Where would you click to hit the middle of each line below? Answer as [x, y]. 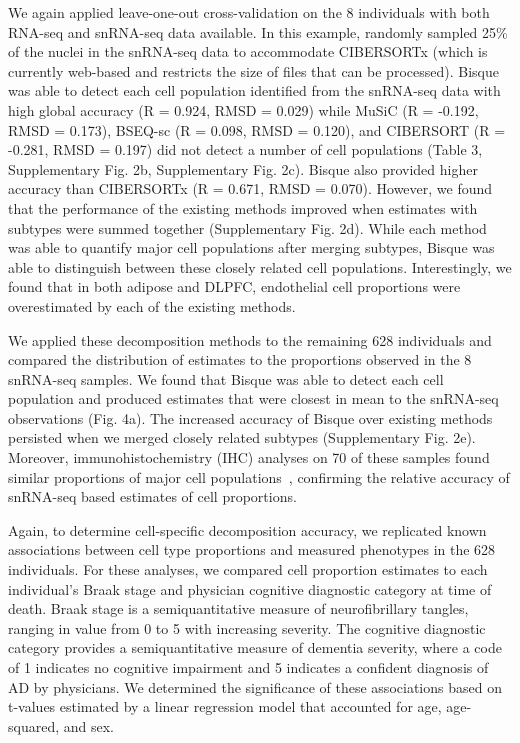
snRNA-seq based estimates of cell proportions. [152, 496]
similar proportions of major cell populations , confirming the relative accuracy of [259, 476]
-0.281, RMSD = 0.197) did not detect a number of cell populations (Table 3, [245, 149]
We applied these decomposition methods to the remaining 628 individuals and [250, 339]
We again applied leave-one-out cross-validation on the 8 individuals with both [249, 12]
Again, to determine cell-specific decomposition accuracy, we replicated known [247, 529]
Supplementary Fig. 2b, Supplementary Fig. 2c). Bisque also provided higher [243, 168]
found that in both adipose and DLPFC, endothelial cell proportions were [234, 286]
